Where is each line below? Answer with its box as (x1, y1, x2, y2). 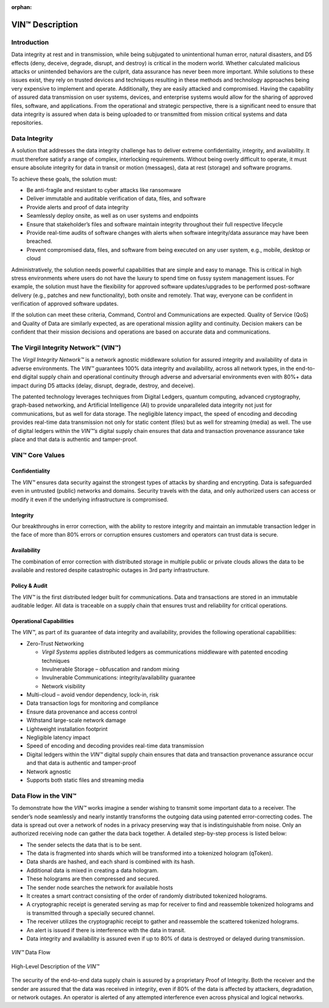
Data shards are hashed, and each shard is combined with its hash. (26, 858, 195, 865)
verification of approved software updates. (11, 300, 119, 307)
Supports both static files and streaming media (26, 776, 144, 784)
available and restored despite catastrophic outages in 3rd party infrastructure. (11, 567, 210, 574)
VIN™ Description (11, 19, 79, 30)
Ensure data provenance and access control (26, 708, 137, 715)
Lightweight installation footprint (26, 725, 108, 732)
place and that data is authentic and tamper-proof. (11, 435, 138, 443)
